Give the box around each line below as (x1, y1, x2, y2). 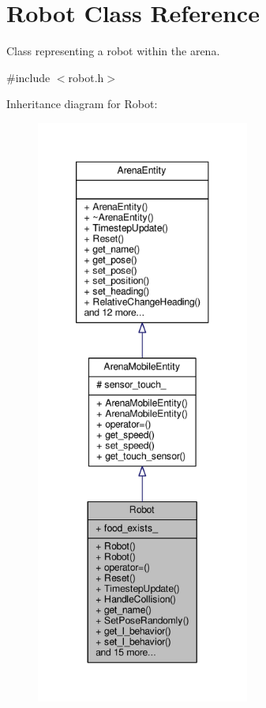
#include (6, 69, 51, 85)
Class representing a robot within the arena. (6, 43, 220, 59)
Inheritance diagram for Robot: (6, 96, 158, 112)
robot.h (68, 69, 104, 85)
